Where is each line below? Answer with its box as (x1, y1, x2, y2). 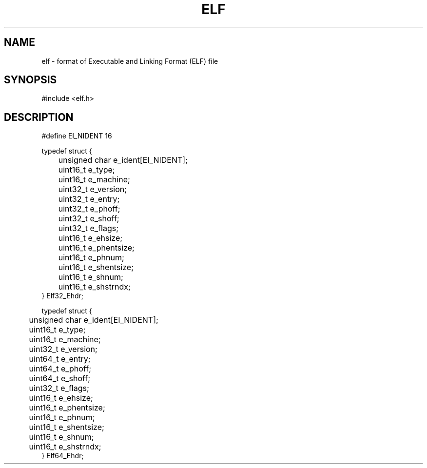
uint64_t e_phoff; (29, 364, 91, 374)
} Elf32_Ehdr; (41, 292, 84, 300)
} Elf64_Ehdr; (41, 451, 84, 460)
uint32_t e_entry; (58, 194, 120, 204)
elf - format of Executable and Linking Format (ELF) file (41, 57, 218, 65)
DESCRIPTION (4, 111, 74, 123)
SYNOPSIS (4, 74, 57, 86)
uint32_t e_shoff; (58, 214, 119, 224)
